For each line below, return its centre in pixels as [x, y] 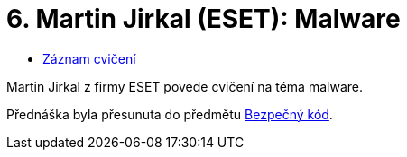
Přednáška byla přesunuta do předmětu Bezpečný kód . [170, 114]
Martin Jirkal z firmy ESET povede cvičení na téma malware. [185, 86]
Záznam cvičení [89, 58]
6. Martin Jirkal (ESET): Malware [203, 19]
